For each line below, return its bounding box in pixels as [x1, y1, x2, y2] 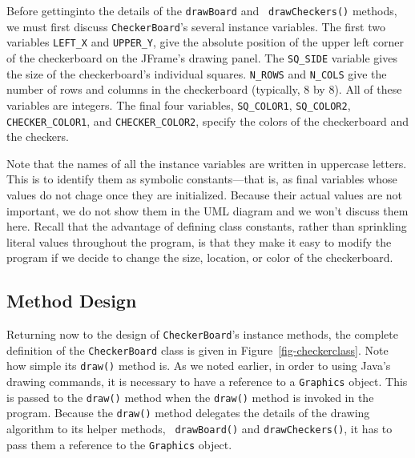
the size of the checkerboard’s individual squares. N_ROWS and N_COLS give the [6, 65, 387, 82]
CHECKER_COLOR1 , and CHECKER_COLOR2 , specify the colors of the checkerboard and [6, 112, 409, 129]
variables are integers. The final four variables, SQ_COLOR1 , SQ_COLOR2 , [6, 96, 351, 113]
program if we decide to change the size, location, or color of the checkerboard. [6, 249, 393, 266]
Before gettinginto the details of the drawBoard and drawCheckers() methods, [6, 2, 397, 18]
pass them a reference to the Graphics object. [6, 436, 232, 452]
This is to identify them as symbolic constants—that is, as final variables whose [6, 171, 397, 187]
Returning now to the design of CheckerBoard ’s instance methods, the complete [6, 326, 398, 343]
